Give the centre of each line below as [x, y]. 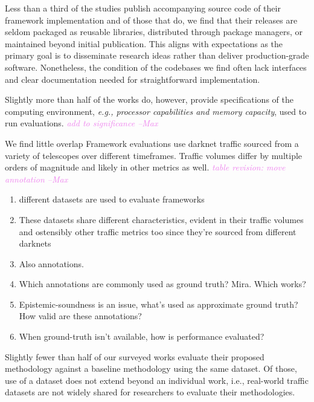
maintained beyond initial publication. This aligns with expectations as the [144, 43]
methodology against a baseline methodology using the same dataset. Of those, [151, 368]
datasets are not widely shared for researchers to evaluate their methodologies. [150, 392]
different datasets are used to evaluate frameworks [112, 199]
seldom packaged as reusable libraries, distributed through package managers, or [154, 32]
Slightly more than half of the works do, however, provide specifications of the [149, 99]
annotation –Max [37, 179]
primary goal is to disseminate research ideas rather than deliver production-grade [157, 55]
